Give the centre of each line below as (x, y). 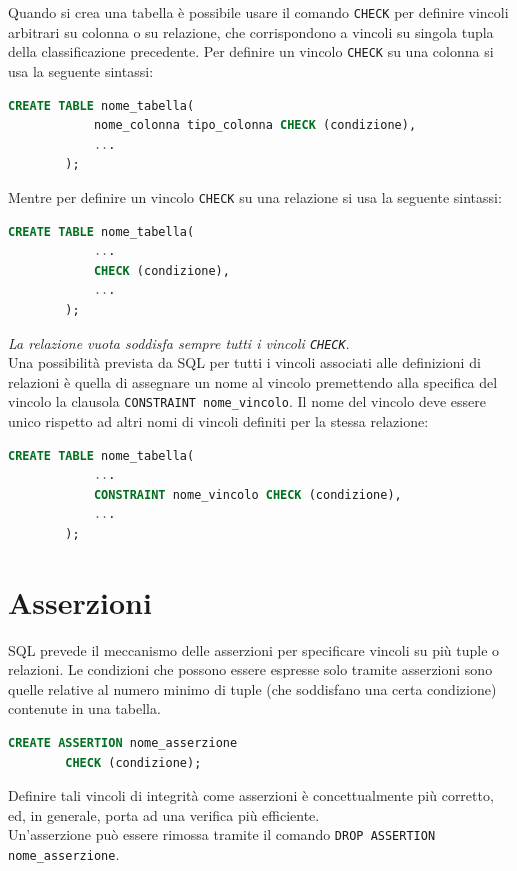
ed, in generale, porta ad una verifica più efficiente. (164, 814)
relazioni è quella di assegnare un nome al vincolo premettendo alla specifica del (253, 381)
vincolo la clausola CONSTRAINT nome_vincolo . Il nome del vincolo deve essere (247, 401)
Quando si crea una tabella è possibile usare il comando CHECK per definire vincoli (258, 12)
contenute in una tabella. (84, 708)
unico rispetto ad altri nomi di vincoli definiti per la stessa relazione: (218, 421)
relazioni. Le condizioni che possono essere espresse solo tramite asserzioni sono (250, 669)
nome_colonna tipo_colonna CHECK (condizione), (255, 125)
